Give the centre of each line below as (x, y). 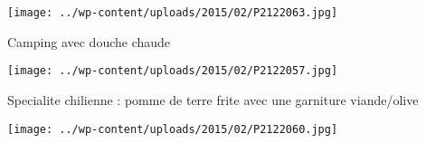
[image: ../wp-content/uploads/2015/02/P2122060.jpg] (173, 129)
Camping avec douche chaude (89, 41)
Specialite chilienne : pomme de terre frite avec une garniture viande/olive (213, 99)
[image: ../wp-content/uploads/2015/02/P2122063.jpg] (173, 13)
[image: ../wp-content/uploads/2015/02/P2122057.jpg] (173, 71)
